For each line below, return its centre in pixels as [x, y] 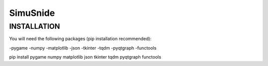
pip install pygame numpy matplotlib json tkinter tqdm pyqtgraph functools [85, 57]
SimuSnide [32, 13]
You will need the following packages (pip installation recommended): [80, 39]
